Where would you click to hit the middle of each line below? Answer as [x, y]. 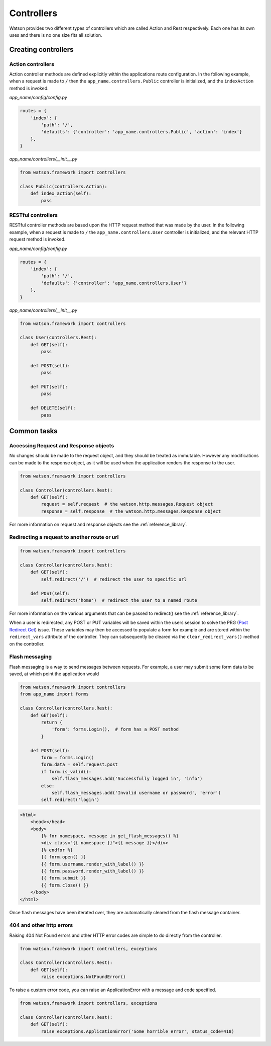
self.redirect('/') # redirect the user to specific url [114, 579]
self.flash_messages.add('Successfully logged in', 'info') [127, 779]
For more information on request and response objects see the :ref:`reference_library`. [98, 524]
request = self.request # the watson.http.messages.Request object [127, 504]
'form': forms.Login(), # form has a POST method [115, 729]
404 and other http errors [41, 925]
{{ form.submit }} [63, 878]
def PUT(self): [49, 387]
